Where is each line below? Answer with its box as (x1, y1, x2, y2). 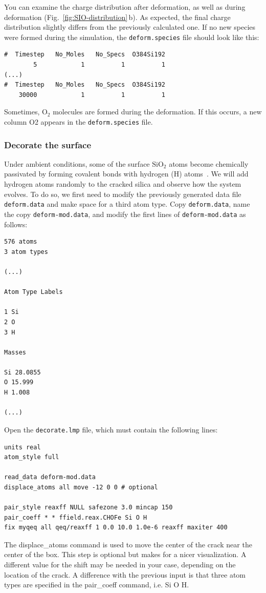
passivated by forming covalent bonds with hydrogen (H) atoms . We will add (4, 168, 249, 179)
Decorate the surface (4, 138, 92, 151)
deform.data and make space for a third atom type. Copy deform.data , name (4, 199, 250, 209)
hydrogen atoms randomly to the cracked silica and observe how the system (4, 179, 241, 189)
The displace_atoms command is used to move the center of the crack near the (4, 539, 252, 549)
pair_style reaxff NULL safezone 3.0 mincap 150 (4, 504, 173, 511)
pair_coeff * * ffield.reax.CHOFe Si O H (4, 513, 147, 521)
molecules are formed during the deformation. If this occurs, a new (53, 106, 262, 117)
